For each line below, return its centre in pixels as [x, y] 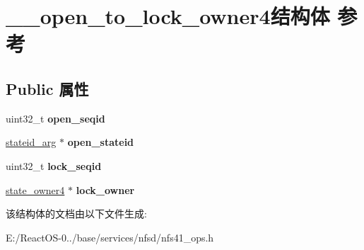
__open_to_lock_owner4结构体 [168, 16]
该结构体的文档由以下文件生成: [76, 214]
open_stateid [101, 142]
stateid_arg [31, 142]
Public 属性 [47, 88]
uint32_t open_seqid [55, 118]
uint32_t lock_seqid [54, 165]
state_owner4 [35, 189]
